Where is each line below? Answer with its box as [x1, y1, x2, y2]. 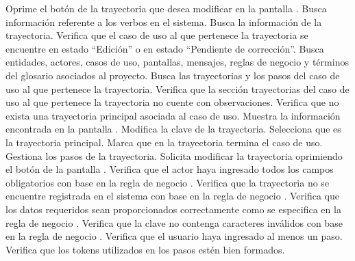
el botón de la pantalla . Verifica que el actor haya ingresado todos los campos [5, 162, 334, 176]
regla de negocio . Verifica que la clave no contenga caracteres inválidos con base [5, 215, 343, 230]
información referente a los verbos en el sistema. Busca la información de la [5, 14, 322, 29]
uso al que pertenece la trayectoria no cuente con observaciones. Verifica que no [5, 95, 339, 109]
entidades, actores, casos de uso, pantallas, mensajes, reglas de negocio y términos [5, 55, 349, 69]
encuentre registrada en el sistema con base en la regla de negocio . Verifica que [5, 189, 339, 203]
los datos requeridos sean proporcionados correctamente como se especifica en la [5, 202, 341, 216]
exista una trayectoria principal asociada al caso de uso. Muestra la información [5, 108, 341, 122]
